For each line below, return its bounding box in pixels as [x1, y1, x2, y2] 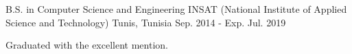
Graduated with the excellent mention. [5, 38, 168, 52]
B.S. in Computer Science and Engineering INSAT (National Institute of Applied [5, 2, 347, 16]
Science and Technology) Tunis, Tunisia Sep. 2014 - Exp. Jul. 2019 [5, 15, 286, 29]
